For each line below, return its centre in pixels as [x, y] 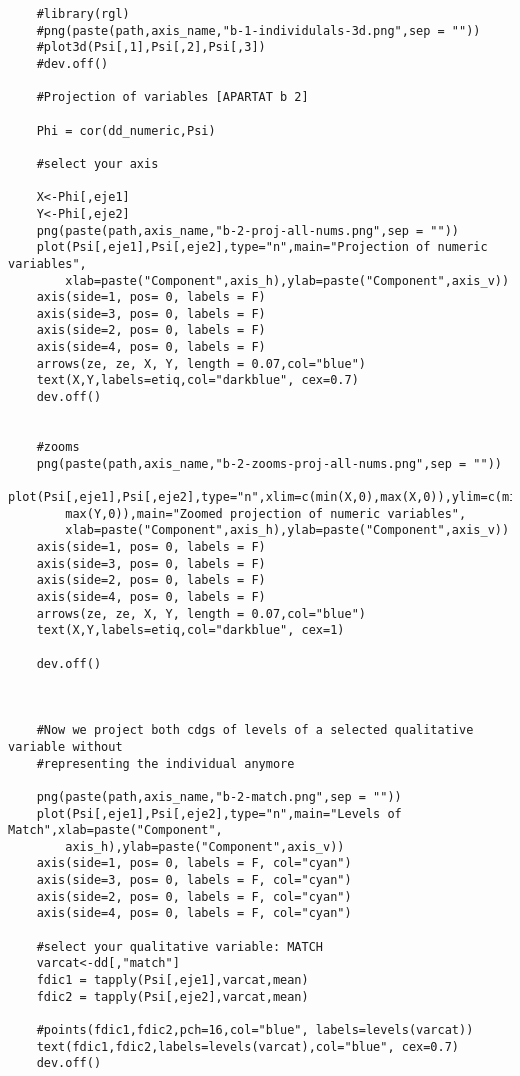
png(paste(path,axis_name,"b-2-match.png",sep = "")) [219, 796]
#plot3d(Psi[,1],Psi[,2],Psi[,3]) [151, 47]
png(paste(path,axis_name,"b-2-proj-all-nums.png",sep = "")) [248, 230]
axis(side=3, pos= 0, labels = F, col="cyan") [194, 880]
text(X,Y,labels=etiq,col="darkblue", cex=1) [190, 630]
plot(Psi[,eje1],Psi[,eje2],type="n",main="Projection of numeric [262, 247]
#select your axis [97, 163]
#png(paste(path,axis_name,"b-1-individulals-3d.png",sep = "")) [258, 30]
